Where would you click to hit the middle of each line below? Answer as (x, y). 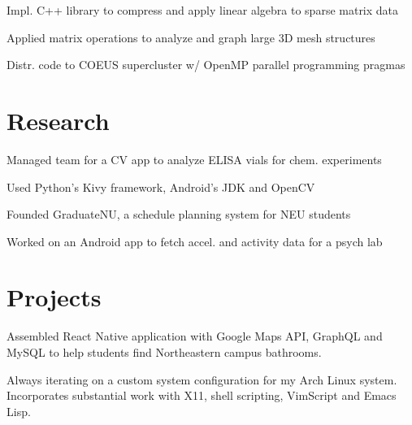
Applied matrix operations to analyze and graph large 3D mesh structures (191, 37)
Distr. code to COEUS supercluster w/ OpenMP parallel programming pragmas (206, 65)
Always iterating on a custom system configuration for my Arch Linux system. (202, 379)
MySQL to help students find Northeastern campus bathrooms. (164, 352)
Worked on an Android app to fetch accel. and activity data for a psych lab (195, 241)
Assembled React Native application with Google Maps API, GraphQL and (195, 336)
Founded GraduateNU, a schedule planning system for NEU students (179, 214)
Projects (54, 297)
